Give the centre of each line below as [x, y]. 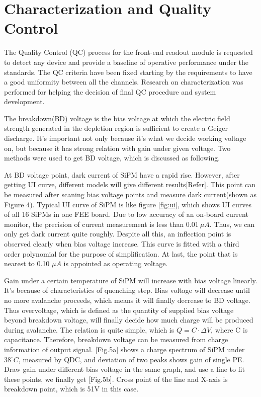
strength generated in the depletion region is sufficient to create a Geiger [116, 128]
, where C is [229, 329]
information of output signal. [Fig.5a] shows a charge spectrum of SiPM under [124, 349]
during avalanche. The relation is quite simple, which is [89, 329]
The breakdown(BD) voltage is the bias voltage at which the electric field [117, 118]
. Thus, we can [232, 224]
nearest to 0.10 [27, 263]
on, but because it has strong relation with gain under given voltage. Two [117, 148]
